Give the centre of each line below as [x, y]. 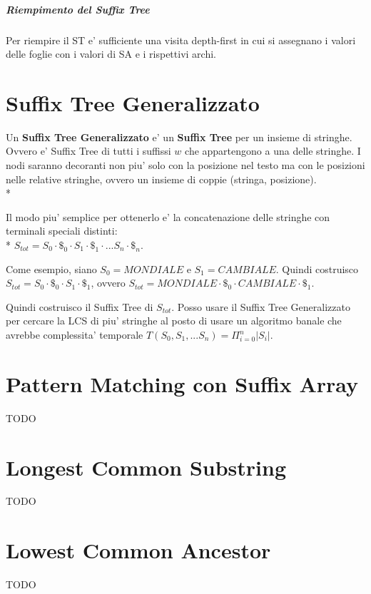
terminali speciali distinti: [62, 231]
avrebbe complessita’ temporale [75, 334]
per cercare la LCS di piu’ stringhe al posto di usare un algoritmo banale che [174, 321]
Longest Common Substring [146, 467]
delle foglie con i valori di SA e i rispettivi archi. [111, 54]
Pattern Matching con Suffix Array [182, 383]
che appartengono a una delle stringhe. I [273, 151]
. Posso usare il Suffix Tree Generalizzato [261, 306]
